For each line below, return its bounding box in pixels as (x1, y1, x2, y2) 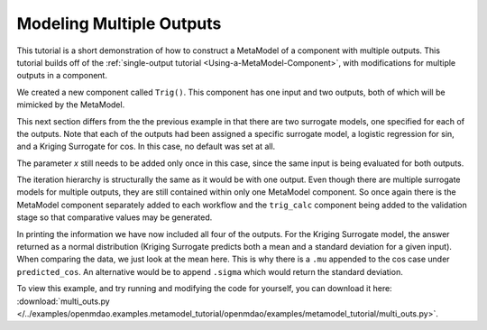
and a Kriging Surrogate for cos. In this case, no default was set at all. (16, 141, 276, 152)
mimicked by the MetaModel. (16, 99, 125, 110)
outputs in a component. (16, 70, 108, 81)
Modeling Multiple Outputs (16, 14, 222, 33)
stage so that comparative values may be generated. (16, 212, 213, 223)
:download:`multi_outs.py (16, 296, 110, 307)
